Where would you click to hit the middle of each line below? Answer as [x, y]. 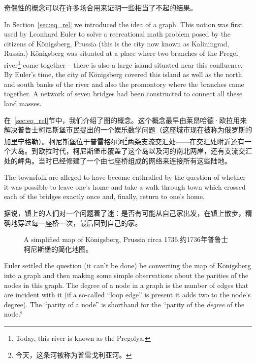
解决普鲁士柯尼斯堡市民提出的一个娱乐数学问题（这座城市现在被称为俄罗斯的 [128, 130]
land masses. [23, 103]
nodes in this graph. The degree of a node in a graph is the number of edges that [126, 285]
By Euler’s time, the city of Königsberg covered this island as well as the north [123, 74]
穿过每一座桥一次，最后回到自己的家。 [80, 222]
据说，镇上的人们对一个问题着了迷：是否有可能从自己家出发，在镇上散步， [125, 213]
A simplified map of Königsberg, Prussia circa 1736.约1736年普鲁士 [126, 239]
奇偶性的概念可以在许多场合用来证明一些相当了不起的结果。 [100, 7]
